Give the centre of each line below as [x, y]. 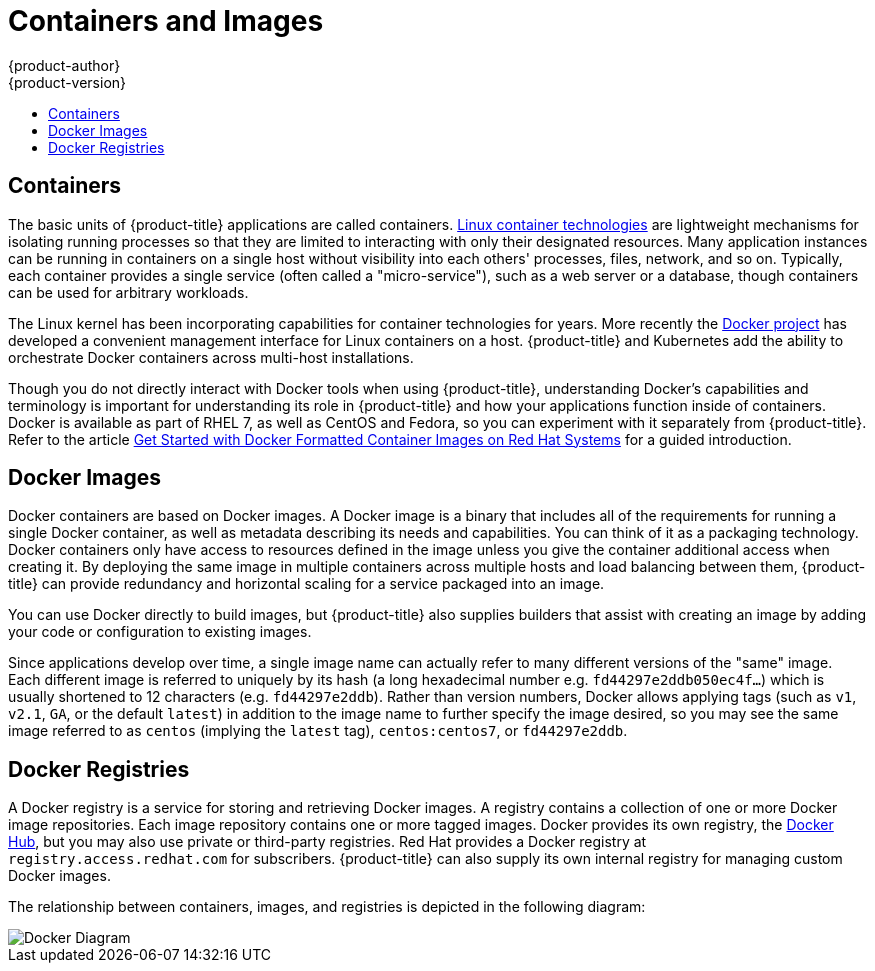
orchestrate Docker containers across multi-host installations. [211, 357]
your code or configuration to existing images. [160, 632]
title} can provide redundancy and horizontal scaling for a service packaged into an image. [306, 584]
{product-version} [67, 82]
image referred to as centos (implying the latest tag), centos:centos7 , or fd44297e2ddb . [318, 731]
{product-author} [64, 65]
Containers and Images [166, 21]
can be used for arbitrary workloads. [128, 292]
